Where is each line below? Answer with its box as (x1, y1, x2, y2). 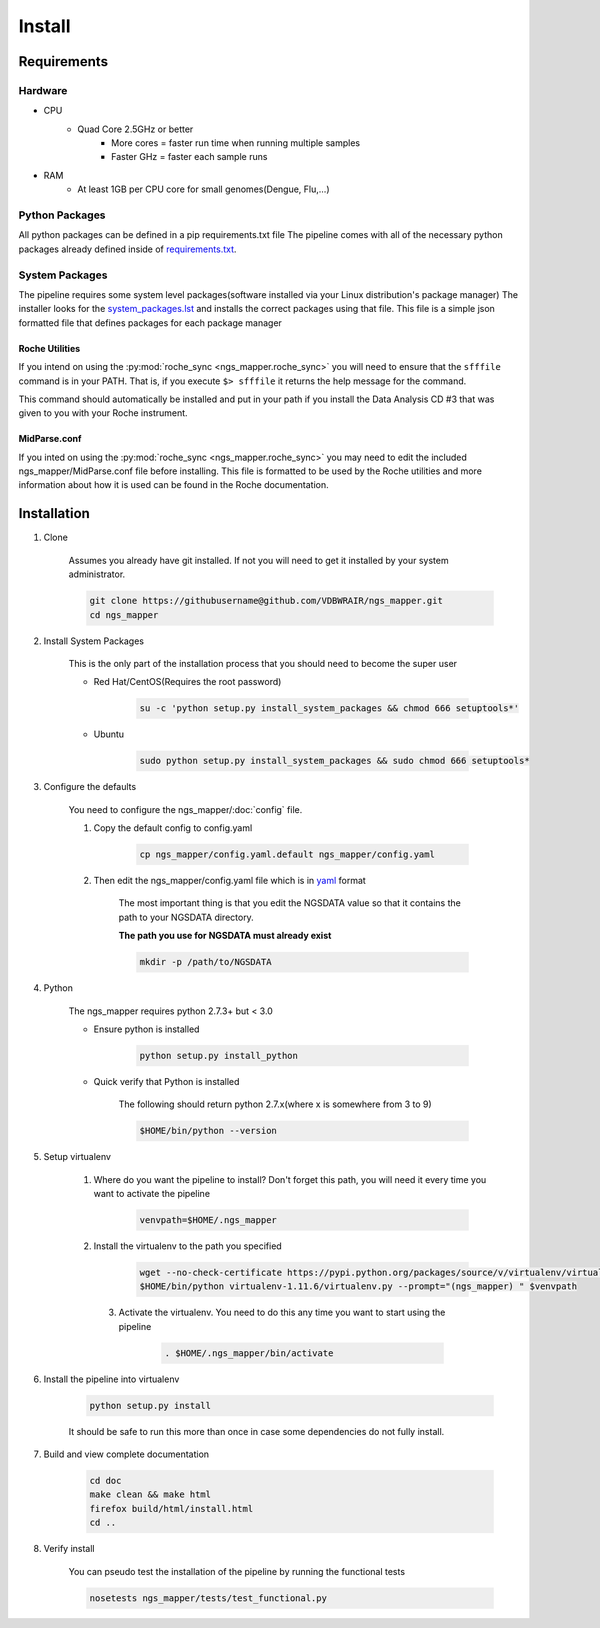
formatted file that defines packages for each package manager (18, 316, 282, 329)
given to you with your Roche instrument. (18, 407, 189, 419)
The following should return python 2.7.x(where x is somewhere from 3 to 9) (118, 1098, 432, 1110)
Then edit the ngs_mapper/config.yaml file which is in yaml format (93, 874, 367, 886)
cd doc (89, 1475, 122, 1487)
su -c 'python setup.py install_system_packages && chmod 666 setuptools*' (139, 703, 520, 714)
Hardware (18, 83, 68, 97)
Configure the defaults (43, 781, 137, 793)
